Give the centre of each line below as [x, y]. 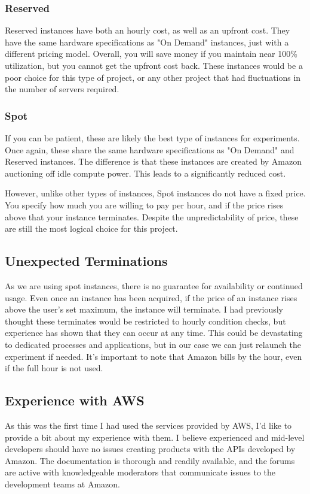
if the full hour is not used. [54, 368]
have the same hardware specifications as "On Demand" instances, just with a [147, 42]
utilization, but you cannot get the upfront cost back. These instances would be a [154, 65]
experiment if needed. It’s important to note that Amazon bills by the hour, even [154, 356]
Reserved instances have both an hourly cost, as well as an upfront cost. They [148, 30]
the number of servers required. [62, 89]
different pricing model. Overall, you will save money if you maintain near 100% [151, 54]
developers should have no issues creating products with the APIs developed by [150, 449]
